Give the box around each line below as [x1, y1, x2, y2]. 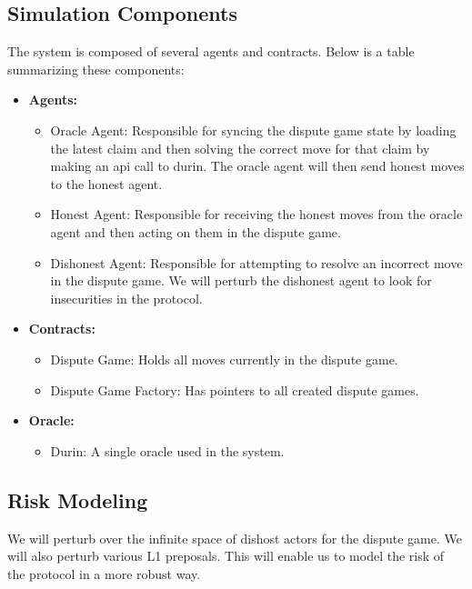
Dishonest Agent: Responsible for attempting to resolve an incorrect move [50, 253, 463, 272]
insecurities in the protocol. [50, 288, 203, 307]
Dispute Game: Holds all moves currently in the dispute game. [50, 349, 398, 368]
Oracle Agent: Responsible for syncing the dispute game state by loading [50, 120, 457, 139]
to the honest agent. [50, 174, 163, 193]
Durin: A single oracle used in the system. [50, 441, 285, 460]
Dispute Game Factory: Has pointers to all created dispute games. [50, 380, 419, 399]
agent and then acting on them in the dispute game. [50, 222, 341, 241]
